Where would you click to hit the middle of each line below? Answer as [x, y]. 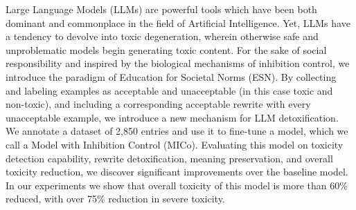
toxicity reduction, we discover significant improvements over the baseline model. [177, 172]
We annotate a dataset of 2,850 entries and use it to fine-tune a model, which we [177, 131]
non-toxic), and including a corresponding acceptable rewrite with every [158, 104]
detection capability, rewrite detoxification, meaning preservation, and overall [169, 158]
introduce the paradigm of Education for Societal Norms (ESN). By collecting [171, 76]
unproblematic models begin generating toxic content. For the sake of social [166, 49]
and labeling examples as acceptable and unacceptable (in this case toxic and [169, 90]
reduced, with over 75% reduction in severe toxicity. [115, 199]
